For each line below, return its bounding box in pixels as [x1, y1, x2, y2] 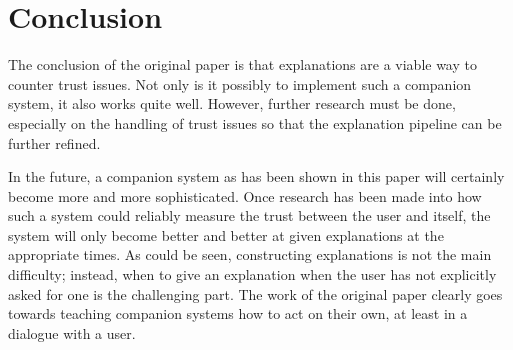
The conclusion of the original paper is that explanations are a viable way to [8, 54, 477, 75]
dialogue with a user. [8, 322, 136, 343]
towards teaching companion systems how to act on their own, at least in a [8, 303, 468, 324]
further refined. [8, 132, 101, 153]
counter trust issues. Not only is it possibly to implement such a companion [8, 73, 472, 94]
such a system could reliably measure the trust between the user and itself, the [8, 205, 491, 226]
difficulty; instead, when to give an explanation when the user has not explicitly [8, 264, 497, 285]
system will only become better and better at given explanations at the [8, 224, 444, 245]
